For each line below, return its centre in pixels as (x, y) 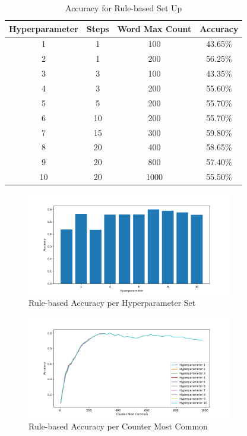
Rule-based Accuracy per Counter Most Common (118, 426)
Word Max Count (154, 28)
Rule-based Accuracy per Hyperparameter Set (112, 303)
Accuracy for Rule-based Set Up (124, 8)
